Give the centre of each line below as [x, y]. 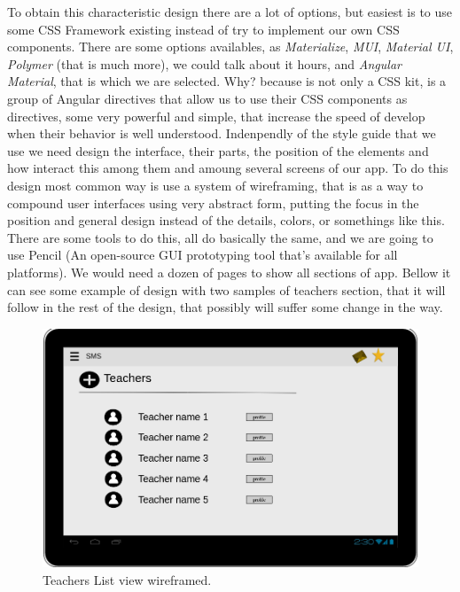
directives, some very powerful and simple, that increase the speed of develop [216, 116]
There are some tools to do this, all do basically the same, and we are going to [220, 237]
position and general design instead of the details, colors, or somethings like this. [226, 220]
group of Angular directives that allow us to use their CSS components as [207, 98]
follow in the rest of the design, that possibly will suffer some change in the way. [225, 307]
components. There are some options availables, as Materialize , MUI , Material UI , [230, 47]
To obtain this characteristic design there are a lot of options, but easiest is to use [230, 12]
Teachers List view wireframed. [127, 579]
